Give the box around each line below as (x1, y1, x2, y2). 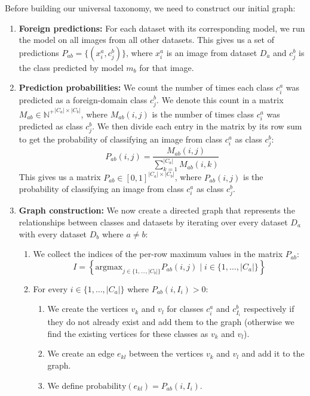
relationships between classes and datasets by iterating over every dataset (19, 216, 288, 228)
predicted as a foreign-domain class (19, 93, 148, 106)
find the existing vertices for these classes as (47, 327, 208, 339)
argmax (95, 262, 123, 271)
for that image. (139, 61, 194, 73)
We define (47, 379, 84, 391)
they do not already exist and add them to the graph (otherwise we (47, 315, 294, 328)
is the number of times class (152, 107, 254, 120)
